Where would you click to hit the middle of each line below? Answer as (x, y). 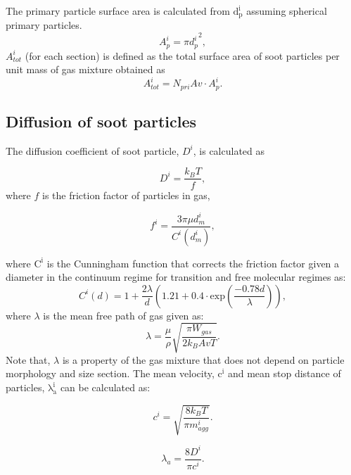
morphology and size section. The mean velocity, (110, 373)
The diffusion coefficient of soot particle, (92, 150)
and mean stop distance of (284, 373)
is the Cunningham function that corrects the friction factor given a (193, 263)
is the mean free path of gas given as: (123, 315)
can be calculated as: (105, 387)
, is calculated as (229, 150)
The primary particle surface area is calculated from (118, 11)
